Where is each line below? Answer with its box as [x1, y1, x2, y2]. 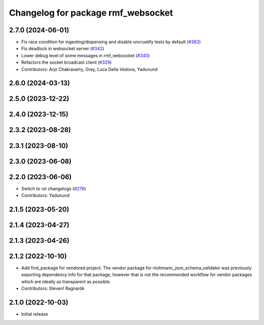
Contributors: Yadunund [21, 192, 70, 198]
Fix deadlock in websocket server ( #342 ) [21, 46, 105, 51]
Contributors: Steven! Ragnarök [21, 285, 85, 291]
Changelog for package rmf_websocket [9, 7, 174, 18]
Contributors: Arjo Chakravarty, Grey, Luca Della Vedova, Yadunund [21, 66, 158, 72]
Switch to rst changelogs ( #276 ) [21, 186, 87, 191]
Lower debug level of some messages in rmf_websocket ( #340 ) [21, 52, 150, 58]
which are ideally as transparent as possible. [21, 279, 111, 284]
